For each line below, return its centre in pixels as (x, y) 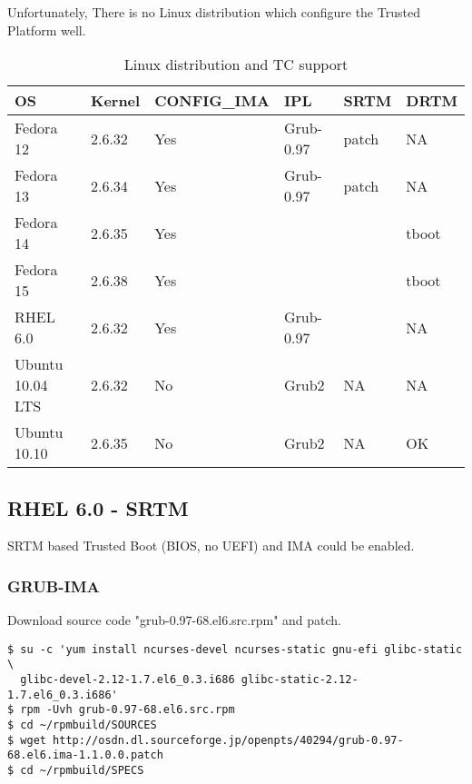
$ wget (27, 740)
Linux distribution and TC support (236, 65)
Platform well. (47, 30)
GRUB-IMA (54, 586)
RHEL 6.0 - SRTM (98, 507)
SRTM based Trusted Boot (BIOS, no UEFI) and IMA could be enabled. (211, 546)
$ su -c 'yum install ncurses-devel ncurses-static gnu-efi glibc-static (235, 649)
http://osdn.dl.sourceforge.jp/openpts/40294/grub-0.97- (228, 740)
